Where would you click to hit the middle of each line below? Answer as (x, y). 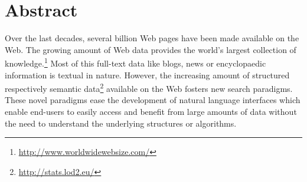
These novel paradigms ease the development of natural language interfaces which (153, 100)
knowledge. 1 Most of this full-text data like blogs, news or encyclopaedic (135, 62)
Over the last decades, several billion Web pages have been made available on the (152, 38)
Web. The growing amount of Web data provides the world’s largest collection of (151, 49)
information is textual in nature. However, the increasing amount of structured (147, 75)
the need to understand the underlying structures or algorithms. (121, 123)
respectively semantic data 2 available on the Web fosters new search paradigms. (149, 87)
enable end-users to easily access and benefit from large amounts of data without (151, 111)
